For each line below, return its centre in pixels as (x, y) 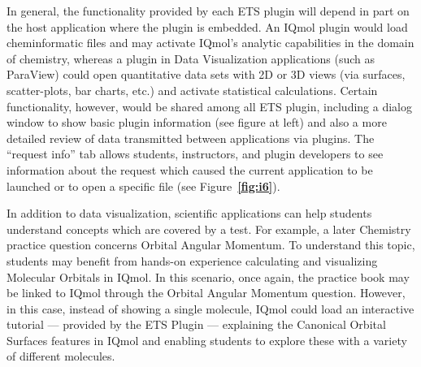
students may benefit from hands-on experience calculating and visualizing (192, 260)
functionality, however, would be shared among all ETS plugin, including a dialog (209, 106)
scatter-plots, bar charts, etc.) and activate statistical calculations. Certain (192, 90)
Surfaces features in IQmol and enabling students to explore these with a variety (207, 340)
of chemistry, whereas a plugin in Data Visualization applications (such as (191, 58)
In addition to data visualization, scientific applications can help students (189, 213)
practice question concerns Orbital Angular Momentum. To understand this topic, (211, 245)
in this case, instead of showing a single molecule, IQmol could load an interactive (210, 308)
